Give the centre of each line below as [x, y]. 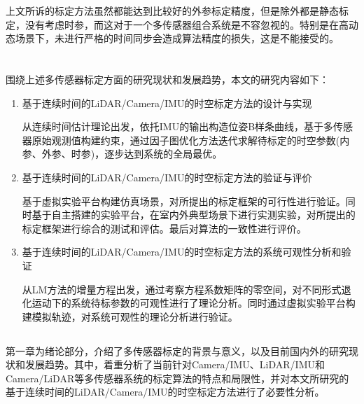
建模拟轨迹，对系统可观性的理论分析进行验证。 [130, 316]
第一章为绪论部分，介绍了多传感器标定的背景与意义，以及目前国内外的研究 [177, 350]
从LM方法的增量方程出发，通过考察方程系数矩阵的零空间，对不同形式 [182, 289]
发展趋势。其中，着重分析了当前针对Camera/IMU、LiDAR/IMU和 [175, 364]
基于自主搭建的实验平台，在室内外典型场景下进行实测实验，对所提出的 [194, 215]
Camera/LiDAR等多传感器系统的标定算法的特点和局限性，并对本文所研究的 [177, 378]
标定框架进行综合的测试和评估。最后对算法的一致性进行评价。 [164, 228]
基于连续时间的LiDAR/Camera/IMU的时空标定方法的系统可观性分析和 [182, 252]
